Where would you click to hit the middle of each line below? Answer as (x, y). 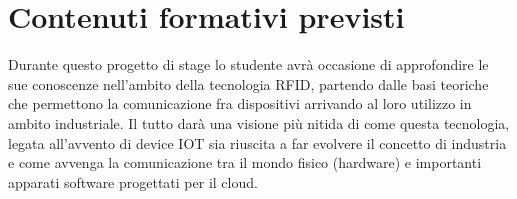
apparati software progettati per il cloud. (133, 181)
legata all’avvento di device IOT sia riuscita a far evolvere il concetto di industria (257, 142)
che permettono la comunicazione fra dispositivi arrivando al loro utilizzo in (240, 103)
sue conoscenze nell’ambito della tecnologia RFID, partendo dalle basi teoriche (248, 83)
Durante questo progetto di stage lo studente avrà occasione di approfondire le (248, 64)
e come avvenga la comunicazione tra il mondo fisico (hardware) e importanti (245, 162)
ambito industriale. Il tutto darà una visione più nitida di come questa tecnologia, (259, 122)
